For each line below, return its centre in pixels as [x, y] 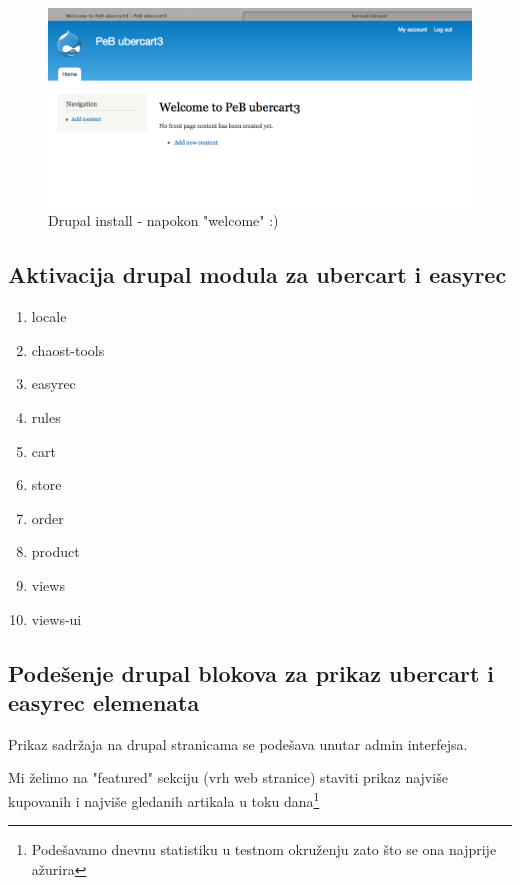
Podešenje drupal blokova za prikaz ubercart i [251, 672]
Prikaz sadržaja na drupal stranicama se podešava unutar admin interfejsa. [238, 743]
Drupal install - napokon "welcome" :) [163, 220]
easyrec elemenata [104, 701]
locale [49, 316]
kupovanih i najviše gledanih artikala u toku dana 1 [164, 799]
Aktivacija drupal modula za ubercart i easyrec [257, 274]
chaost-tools [68, 349]
